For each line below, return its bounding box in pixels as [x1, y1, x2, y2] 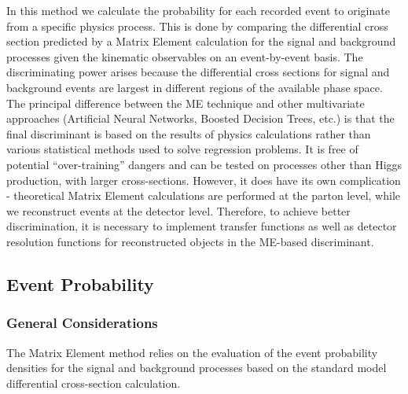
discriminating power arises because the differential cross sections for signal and [6, 64, 390, 80]
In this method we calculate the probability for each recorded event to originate [6, 2, 390, 18]
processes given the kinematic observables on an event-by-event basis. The [6, 48, 363, 64]
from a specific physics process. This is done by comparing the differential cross [6, 17, 388, 34]
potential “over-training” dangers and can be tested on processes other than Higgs [6, 156, 402, 172]
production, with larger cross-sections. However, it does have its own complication [6, 171, 401, 188]
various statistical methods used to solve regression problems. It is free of [6, 141, 358, 157]
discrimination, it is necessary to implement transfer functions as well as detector [6, 218, 397, 234]
